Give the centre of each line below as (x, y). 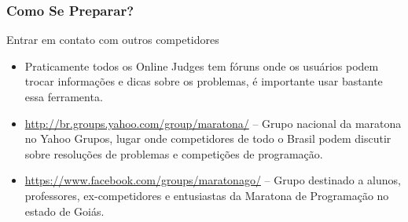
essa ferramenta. (64, 96)
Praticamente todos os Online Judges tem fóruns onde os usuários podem (202, 66)
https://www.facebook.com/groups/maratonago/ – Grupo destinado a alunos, (213, 180)
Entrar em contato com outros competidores (113, 40)
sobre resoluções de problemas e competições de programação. (174, 153)
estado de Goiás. (64, 211)
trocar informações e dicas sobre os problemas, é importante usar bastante (204, 81)
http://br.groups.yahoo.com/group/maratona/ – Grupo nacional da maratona (213, 123)
